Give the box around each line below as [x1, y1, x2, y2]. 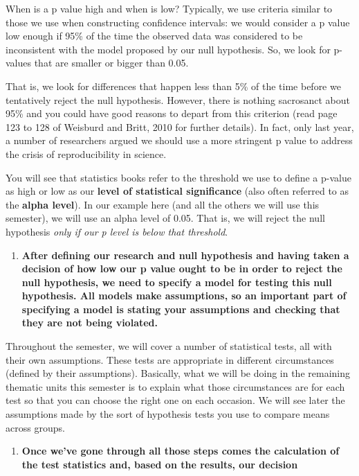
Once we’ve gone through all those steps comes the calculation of [21, 443, 340, 458]
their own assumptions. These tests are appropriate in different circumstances [6, 352, 334, 367]
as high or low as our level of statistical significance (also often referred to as [6, 184, 349, 198]
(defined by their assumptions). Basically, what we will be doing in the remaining [6, 366, 350, 380]
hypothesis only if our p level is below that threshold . [6, 224, 228, 238]
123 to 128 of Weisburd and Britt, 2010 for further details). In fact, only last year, [6, 119, 354, 134]
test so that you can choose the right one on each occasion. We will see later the [6, 393, 345, 407]
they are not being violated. [21, 315, 158, 330]
